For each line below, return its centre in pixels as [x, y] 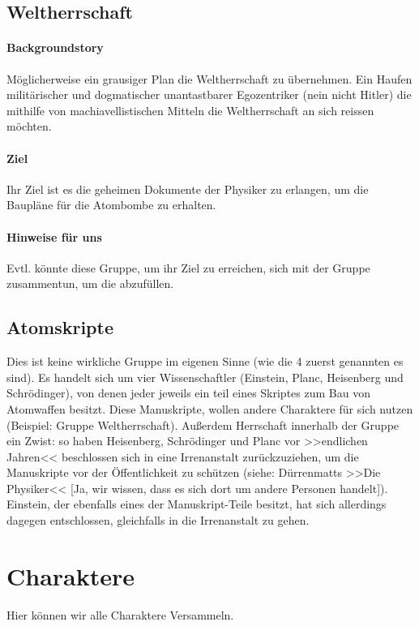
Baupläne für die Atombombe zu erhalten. [111, 205]
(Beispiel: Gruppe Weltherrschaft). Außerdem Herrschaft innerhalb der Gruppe [203, 424]
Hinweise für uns [54, 236]
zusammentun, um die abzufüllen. [90, 283]
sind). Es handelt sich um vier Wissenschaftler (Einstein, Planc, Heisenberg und [205, 377]
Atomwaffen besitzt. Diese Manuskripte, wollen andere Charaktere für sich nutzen [210, 408]
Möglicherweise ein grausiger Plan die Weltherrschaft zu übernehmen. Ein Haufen [209, 78]
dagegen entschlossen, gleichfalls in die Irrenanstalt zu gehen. [158, 520]
